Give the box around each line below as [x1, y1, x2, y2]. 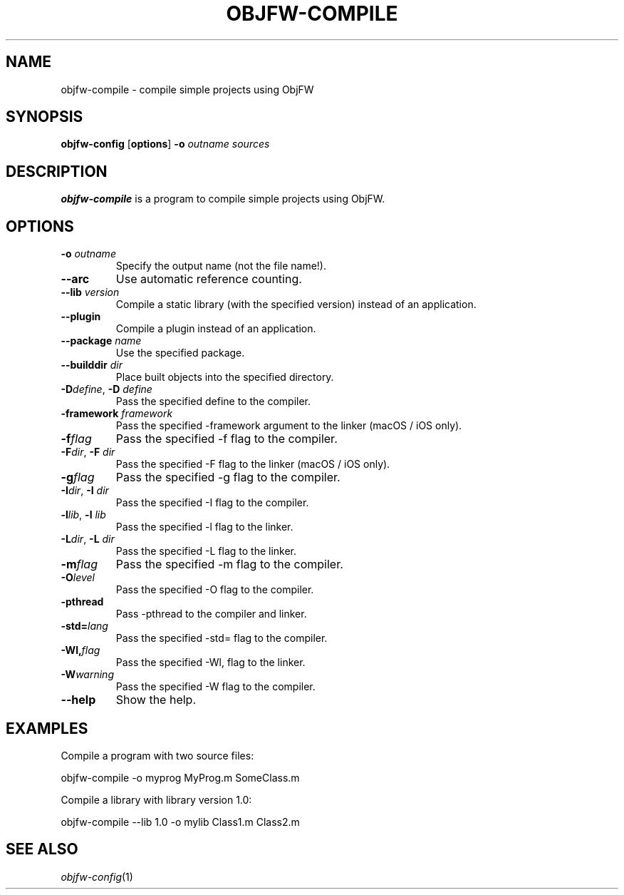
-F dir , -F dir [61, 446, 115, 459]
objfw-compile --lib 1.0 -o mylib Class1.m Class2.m [61, 815, 300, 828]
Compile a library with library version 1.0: [61, 793, 252, 806]
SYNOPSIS [6, 108, 83, 126]
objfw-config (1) [61, 870, 133, 883]
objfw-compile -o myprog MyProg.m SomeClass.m [61, 771, 300, 784]
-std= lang [61, 620, 108, 633]
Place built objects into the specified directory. [115, 371, 334, 384]
